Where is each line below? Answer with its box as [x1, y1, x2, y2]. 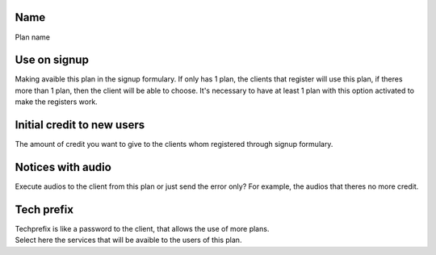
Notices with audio [15, 160, 112, 173]
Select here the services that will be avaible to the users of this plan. [15, 235, 242, 245]
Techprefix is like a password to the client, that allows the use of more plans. [15, 224, 270, 233]
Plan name [15, 32, 50, 42]
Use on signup [15, 53, 89, 67]
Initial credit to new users [15, 118, 145, 132]
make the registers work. [15, 97, 99, 107]
